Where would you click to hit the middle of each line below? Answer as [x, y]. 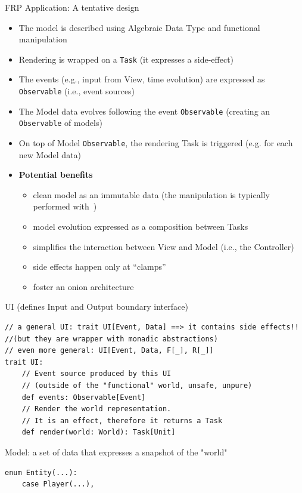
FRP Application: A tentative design [72, 7]
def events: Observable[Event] [84, 397]
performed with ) [65, 206]
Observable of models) [60, 123]
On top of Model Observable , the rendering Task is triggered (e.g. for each [156, 143]
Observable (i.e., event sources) [77, 91]
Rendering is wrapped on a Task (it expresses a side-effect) [126, 59]
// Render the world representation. [96, 409]
